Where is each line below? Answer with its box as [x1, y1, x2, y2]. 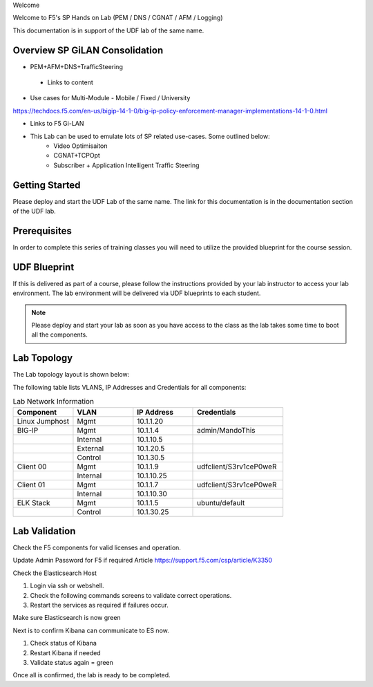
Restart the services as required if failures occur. [30, 601, 169, 610]
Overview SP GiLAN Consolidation [12, 44, 164, 56]
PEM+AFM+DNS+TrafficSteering [30, 62, 124, 70]
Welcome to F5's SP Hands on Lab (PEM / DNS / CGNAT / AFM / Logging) [12, 14, 224, 22]
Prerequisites [12, 225, 72, 236]
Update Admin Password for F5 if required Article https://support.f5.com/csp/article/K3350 [12, 556, 273, 565]
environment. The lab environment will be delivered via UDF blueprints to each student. [12, 289, 261, 297]
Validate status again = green [30, 658, 113, 666]
